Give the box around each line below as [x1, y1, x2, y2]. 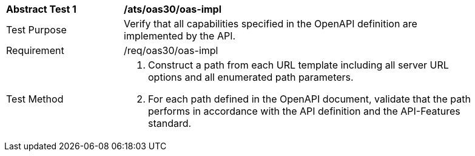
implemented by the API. [124, 30, 236, 42]
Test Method [6, 93, 64, 105]
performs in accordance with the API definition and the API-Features [148, 105, 460, 117]
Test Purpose [6, 24, 67, 36]
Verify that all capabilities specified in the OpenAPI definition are [124, 18, 417, 30]
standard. [148, 117, 192, 129]
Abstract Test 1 [6, 3, 76, 15]
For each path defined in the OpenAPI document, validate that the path [148, 93, 471, 105]
